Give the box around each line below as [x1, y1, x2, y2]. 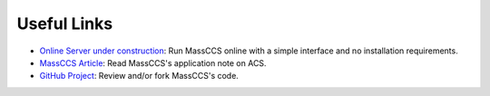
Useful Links [16, 14, 113, 34]
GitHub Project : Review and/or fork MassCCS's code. [39, 71, 240, 82]
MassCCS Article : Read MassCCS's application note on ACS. [39, 57, 267, 68]
